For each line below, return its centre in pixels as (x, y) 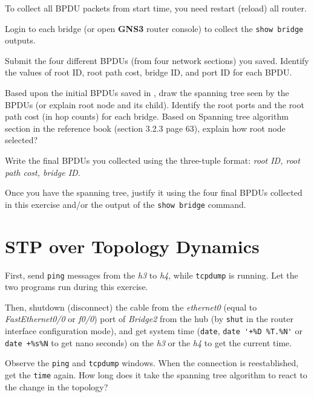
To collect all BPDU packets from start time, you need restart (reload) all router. (156, 8)
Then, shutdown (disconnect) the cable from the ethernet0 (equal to (131, 307)
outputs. (20, 40)
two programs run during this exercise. (77, 287)
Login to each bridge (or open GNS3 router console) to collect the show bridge (154, 28)
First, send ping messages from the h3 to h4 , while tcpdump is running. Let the (152, 275)
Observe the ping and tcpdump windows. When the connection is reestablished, (152, 363)
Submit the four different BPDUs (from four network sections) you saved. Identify (157, 60)
